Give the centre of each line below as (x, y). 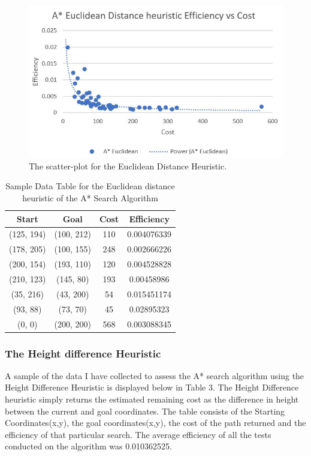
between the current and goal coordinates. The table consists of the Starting (145, 411)
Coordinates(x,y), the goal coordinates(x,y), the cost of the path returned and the (155, 423)
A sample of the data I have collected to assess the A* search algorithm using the (155, 375)
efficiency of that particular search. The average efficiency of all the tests (138, 434)
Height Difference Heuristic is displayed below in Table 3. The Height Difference (152, 387)
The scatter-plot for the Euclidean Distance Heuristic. (128, 166)
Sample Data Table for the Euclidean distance (90, 186)
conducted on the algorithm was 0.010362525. (88, 446)
